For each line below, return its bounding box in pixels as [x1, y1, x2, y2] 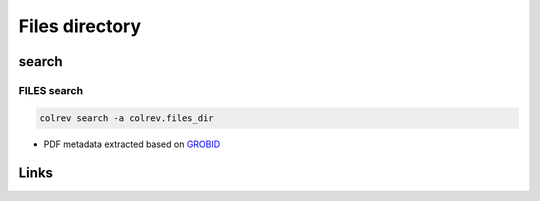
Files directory [18, 15, 142, 37]
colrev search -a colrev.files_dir [39, 112, 214, 124]
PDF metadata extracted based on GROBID [43, 138, 221, 150]
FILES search [18, 83, 84, 97]
